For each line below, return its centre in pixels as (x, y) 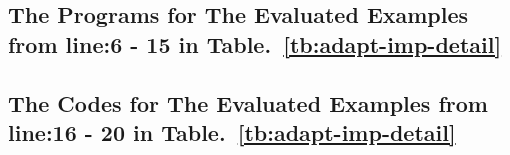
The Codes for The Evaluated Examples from (248, 102)
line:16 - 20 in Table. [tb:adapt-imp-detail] (232, 131)
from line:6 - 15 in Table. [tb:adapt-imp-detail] (255, 43)
